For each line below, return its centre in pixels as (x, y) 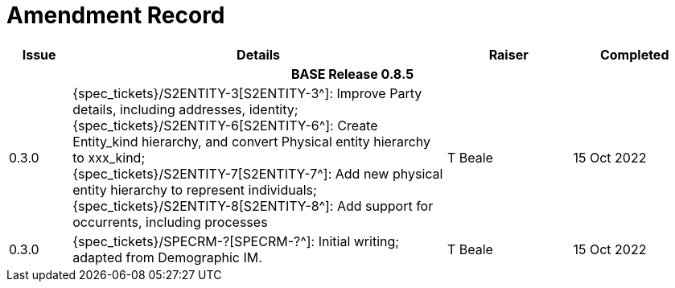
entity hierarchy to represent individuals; (195, 189)
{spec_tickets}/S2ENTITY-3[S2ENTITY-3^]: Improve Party (247, 93)
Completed (634, 54)
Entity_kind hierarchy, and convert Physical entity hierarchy (251, 141)
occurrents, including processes (170, 222)
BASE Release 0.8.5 (352, 74)
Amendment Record (116, 15)
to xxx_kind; (109, 157)
